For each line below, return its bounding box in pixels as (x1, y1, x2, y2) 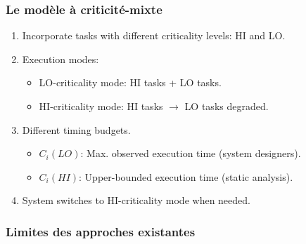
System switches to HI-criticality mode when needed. (22, 193, 250, 208)
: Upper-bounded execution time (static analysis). (79, 169, 293, 184)
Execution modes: (22, 51, 99, 66)
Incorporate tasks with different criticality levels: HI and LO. (22, 28, 286, 43)
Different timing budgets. (22, 122, 131, 137)
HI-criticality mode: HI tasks (39, 99, 163, 113)
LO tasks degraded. (184, 99, 269, 113)
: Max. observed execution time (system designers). (80, 146, 301, 161)
